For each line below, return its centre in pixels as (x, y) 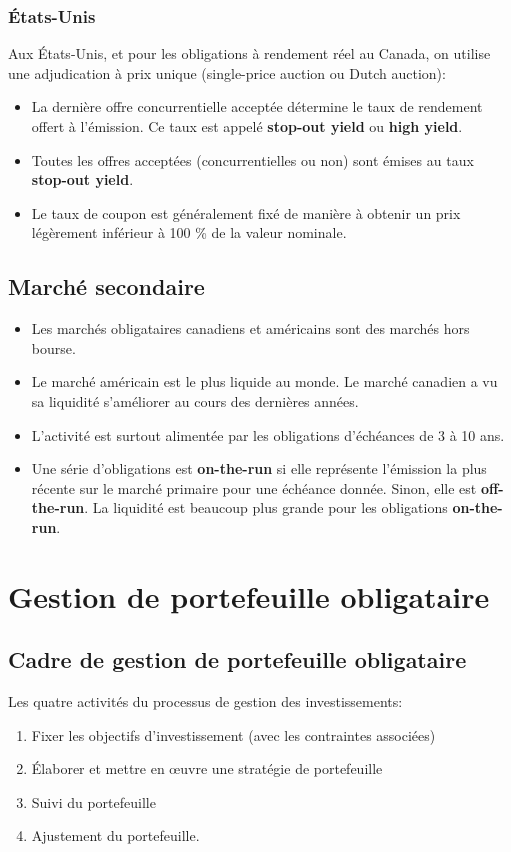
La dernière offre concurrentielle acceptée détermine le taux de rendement (257, 106)
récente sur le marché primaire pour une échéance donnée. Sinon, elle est (254, 487)
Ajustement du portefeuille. (115, 835)
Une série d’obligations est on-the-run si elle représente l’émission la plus (259, 468)
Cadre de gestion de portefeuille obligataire (237, 659)
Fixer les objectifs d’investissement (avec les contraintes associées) (233, 734)
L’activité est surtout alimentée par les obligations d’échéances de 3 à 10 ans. (268, 434)
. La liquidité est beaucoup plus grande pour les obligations (266, 507)
